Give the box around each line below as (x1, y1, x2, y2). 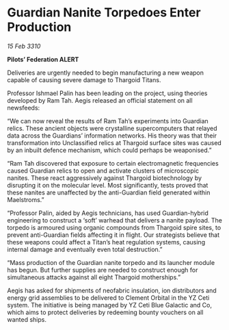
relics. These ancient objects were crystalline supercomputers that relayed (7, 124, 217, 132)
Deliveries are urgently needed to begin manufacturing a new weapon (7, 68, 204, 77)
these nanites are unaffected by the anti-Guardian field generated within (7, 188, 211, 196)
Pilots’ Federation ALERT (7, 55, 79, 63)
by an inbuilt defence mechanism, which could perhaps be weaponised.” (7, 146, 212, 154)
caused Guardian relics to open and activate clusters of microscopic (7, 166, 200, 175)
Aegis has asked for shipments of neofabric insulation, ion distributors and (7, 286, 217, 294)
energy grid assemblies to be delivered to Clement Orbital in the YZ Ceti (7, 293, 210, 302)
